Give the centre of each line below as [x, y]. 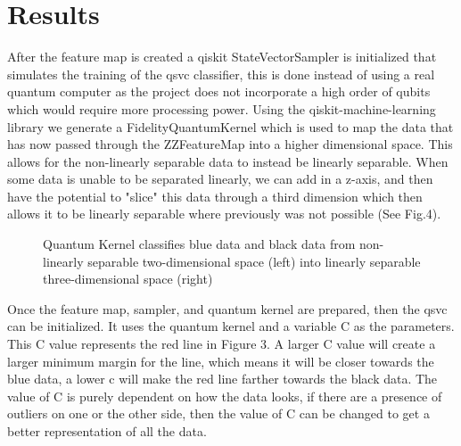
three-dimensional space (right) [128, 279]
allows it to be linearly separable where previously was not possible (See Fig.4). [224, 214]
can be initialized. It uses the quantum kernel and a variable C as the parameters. [231, 326]
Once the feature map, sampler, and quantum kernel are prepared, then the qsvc [227, 308]
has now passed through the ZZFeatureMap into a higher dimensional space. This [230, 144]
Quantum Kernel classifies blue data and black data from [199, 244]
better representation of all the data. [107, 431]
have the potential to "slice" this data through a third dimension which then [215, 196]
